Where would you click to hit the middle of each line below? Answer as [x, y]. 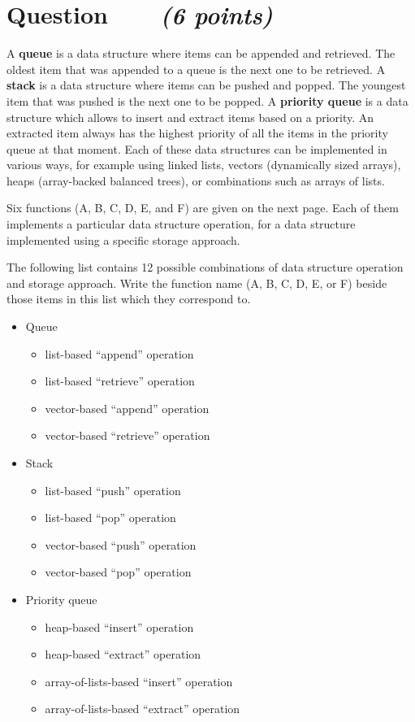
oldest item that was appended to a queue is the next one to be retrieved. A [196, 69]
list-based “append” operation [119, 353]
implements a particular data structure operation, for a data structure [181, 224]
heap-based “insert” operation [119, 626]
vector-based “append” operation [127, 408]
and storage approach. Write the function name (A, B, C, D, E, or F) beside [197, 283]
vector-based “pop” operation [118, 572]
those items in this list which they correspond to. [129, 299]
